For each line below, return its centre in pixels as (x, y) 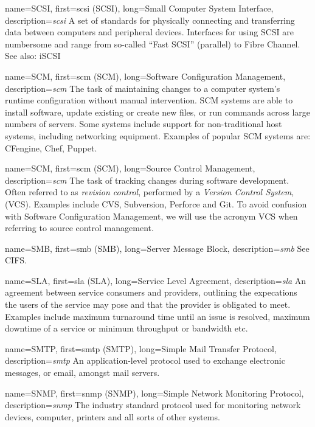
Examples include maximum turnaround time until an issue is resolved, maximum (157, 316)
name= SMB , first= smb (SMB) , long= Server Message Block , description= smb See (157, 248)
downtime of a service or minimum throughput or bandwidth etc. (126, 328)
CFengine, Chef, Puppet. (51, 148)
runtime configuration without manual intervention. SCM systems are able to (149, 100)
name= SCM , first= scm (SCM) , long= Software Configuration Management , (145, 76)
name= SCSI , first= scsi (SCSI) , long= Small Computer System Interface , (139, 8)
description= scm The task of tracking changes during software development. (147, 180)
